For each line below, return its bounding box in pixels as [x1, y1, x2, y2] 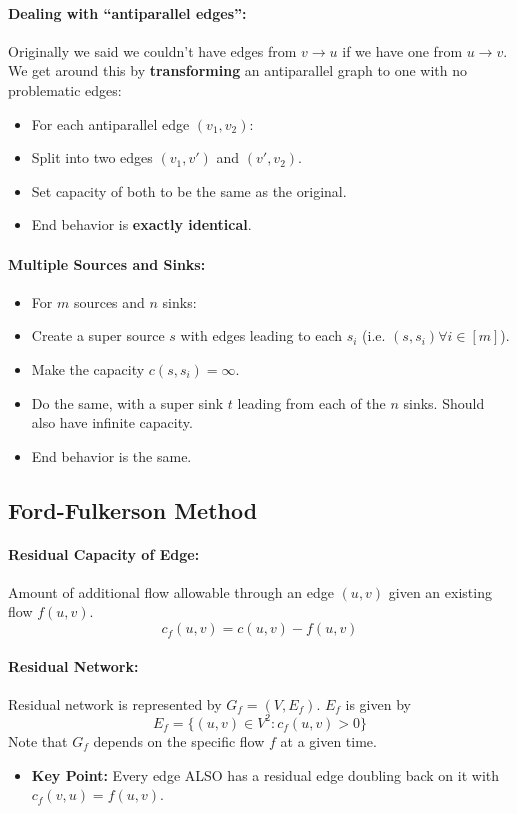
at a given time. [280, 730, 377, 751]
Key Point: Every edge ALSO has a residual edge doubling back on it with [31, 764, 500, 785]
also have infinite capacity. [31, 412, 193, 433]
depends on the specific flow [93, 730, 265, 751]
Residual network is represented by [8, 693, 222, 714]
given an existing [388, 581, 492, 602]
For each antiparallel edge [31, 113, 190, 134]
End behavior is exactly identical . [31, 214, 252, 235]
